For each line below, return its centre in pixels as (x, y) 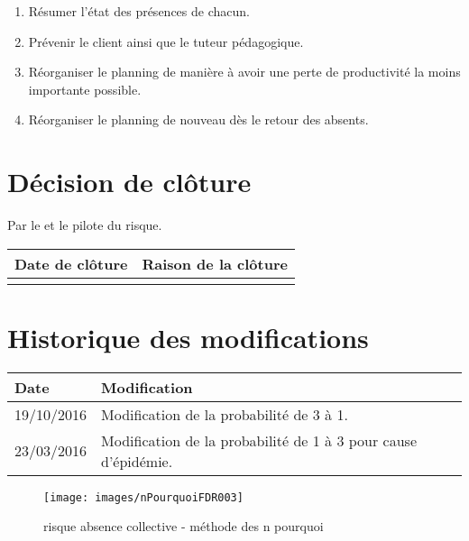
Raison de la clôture (215, 263)
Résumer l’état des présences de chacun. (139, 11)
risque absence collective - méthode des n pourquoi (184, 526)
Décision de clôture (129, 182)
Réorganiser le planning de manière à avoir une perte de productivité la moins (244, 72)
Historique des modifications (188, 337)
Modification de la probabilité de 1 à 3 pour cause (259, 440)
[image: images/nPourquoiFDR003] (143, 497)
